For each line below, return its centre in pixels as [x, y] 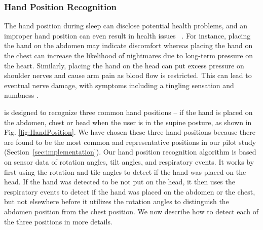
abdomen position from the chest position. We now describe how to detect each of [131, 211]
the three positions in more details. [58, 221]
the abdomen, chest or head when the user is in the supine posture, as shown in [128, 122]
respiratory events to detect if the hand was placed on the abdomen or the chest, [130, 191]
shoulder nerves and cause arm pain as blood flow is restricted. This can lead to [128, 75]
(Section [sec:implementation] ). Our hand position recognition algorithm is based [130, 152]
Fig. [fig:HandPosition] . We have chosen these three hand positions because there [130, 132]
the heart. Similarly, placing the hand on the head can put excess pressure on [124, 65]
